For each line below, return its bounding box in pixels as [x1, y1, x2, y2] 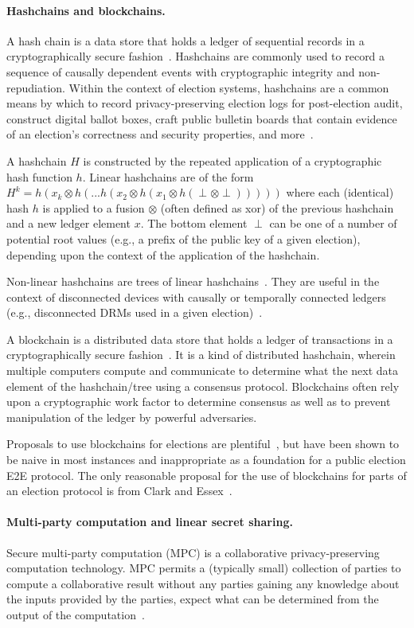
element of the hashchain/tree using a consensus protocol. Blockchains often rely [6, 377, 400, 394]
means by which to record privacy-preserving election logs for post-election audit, [6, 95, 403, 111]
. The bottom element [140, 215, 248, 232]
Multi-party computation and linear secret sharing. [6, 513, 293, 530]
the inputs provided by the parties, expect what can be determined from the [6, 591, 379, 607]
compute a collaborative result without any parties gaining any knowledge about [6, 575, 400, 591]
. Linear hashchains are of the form [82, 168, 254, 185]
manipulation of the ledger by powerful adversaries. [6, 408, 257, 425]
